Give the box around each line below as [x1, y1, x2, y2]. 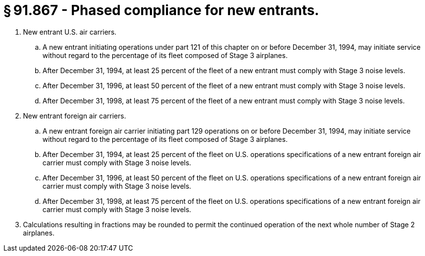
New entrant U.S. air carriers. [23, 27, 117, 36]
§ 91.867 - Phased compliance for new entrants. [3, 2, 319, 19]
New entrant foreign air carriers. [23, 111, 126, 120]
